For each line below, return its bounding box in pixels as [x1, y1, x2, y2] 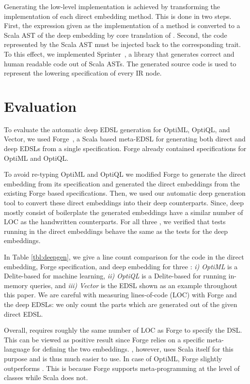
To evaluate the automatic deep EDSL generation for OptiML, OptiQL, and [4, 124, 230, 134]
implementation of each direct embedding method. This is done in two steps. [4, 11, 232, 21]
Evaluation [4, 96, 77, 116]
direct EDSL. [4, 308, 43, 319]
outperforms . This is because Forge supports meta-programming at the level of [4, 363, 240, 373]
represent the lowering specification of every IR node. [4, 68, 162, 78]
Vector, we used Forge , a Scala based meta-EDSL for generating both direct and [4, 134, 246, 144]
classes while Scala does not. [4, 372, 88, 383]
